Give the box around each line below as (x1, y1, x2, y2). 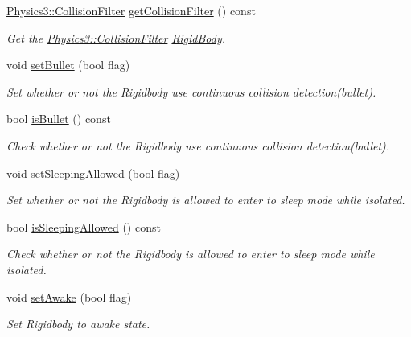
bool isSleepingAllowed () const (6, 218, 161, 235)
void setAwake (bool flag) (6, 288, 132, 305)
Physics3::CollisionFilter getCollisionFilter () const (6, 2, 256, 18)
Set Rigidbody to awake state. (6, 315, 150, 332)
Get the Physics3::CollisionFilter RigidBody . (6, 29, 226, 46)
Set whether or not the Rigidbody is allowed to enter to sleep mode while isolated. (6, 191, 405, 208)
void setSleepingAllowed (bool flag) (6, 164, 180, 181)
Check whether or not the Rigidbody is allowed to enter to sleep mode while (6, 245, 375, 262)
